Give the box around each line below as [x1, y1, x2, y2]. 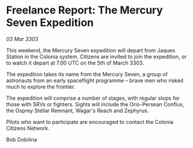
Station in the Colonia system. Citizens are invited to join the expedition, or [6, 53, 187, 60]
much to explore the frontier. [6, 83, 76, 90]
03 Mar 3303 [6, 35, 38, 42]
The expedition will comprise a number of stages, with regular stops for [6, 95, 180, 102]
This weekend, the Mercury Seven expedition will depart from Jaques [6, 46, 175, 53]
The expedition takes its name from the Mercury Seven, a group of [6, 70, 168, 78]
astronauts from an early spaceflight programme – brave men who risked [6, 77, 184, 84]
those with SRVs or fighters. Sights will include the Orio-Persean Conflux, [6, 100, 185, 107]
